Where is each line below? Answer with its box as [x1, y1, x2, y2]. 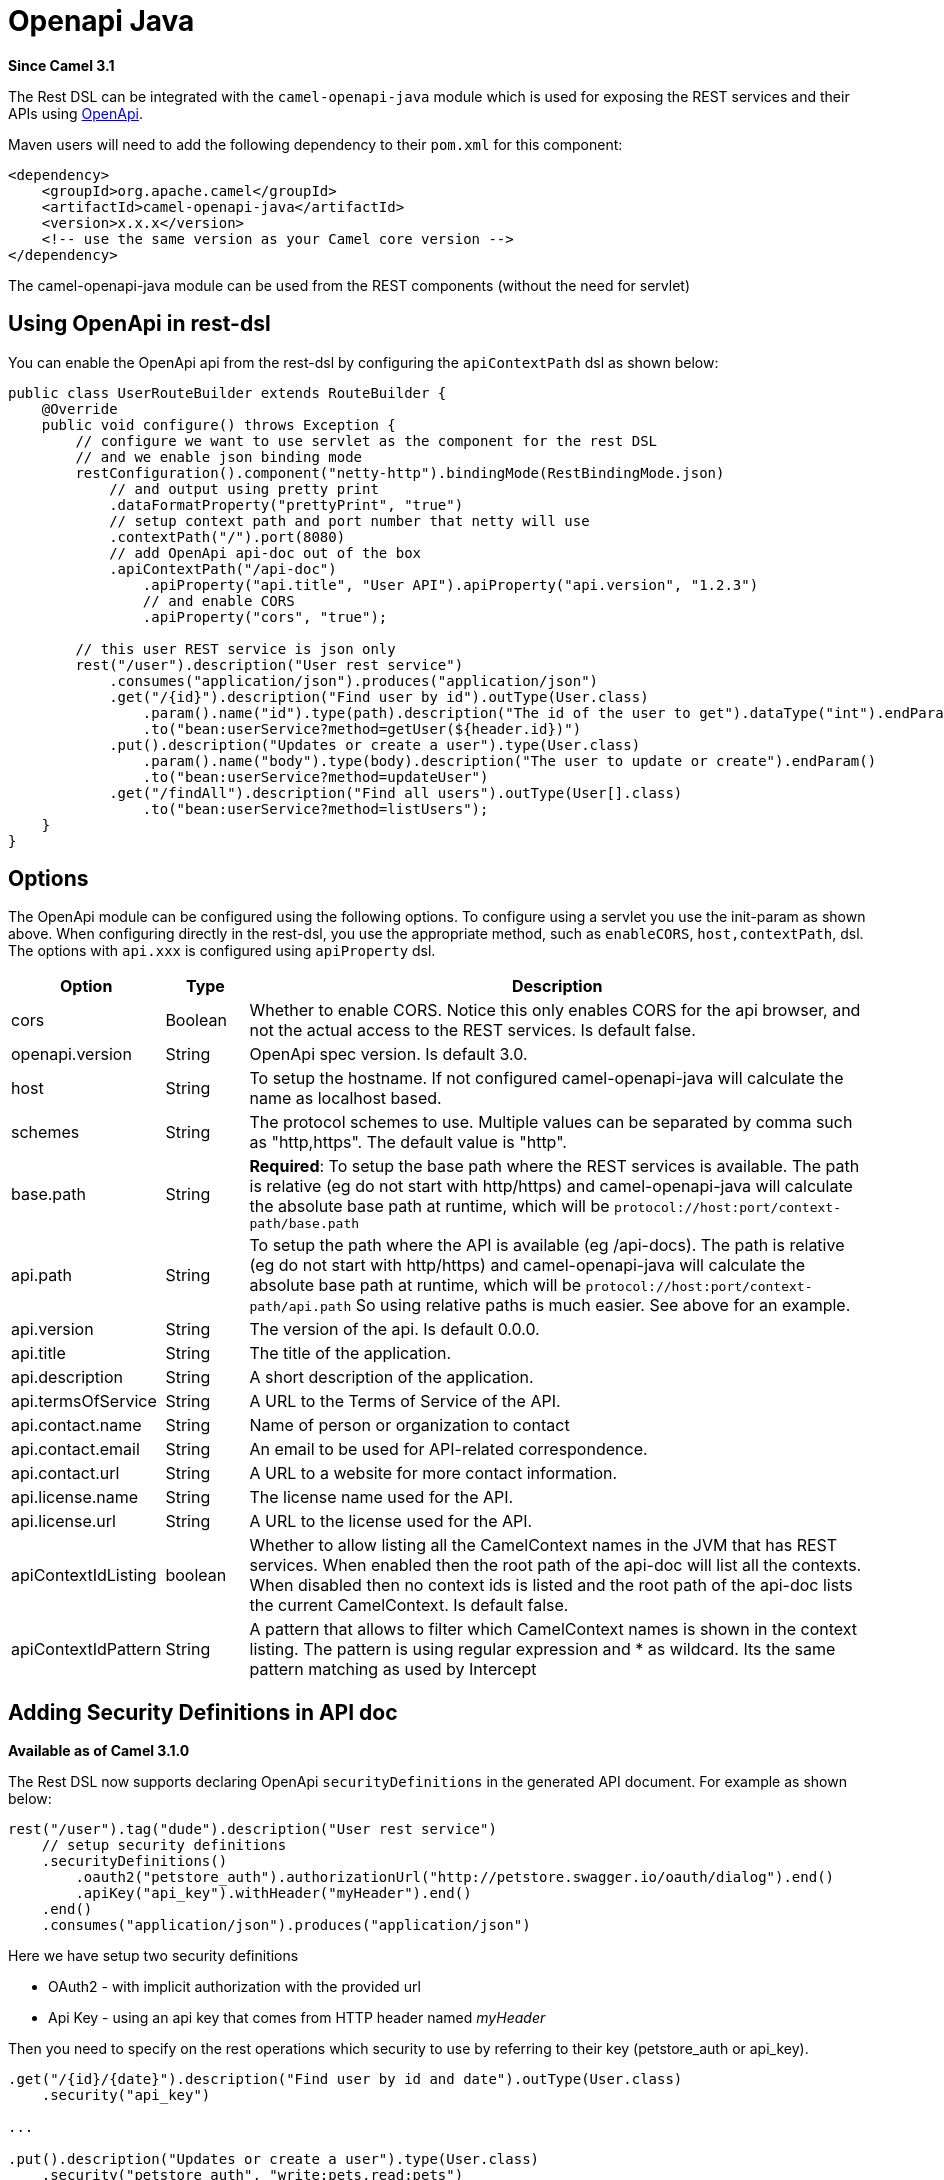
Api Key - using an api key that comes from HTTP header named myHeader [48, 2009, 546, 2027]
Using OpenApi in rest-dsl [8, 311, 271, 337]
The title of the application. [249, 1343, 452, 1364]
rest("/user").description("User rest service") [75, 656, 464, 673]
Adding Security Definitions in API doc [8, 1699, 398, 1725]
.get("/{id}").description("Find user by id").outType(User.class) [109, 688, 649, 705]
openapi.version [11, 1044, 132, 1065]
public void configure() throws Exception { [41, 416, 396, 433]
